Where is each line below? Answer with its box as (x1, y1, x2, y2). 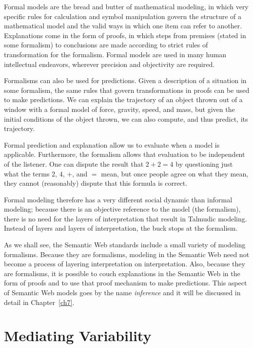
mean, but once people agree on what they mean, (101, 168, 249, 178)
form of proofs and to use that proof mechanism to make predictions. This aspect (4, 278, 247, 288)
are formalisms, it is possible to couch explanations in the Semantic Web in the (4, 268, 240, 278)
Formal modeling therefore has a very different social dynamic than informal (4, 194, 233, 204)
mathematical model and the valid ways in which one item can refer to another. (4, 21, 242, 31)
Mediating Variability (4, 326, 152, 346)
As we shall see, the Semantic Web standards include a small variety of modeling (4, 239, 246, 250)
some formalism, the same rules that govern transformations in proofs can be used (4, 85, 250, 95)
